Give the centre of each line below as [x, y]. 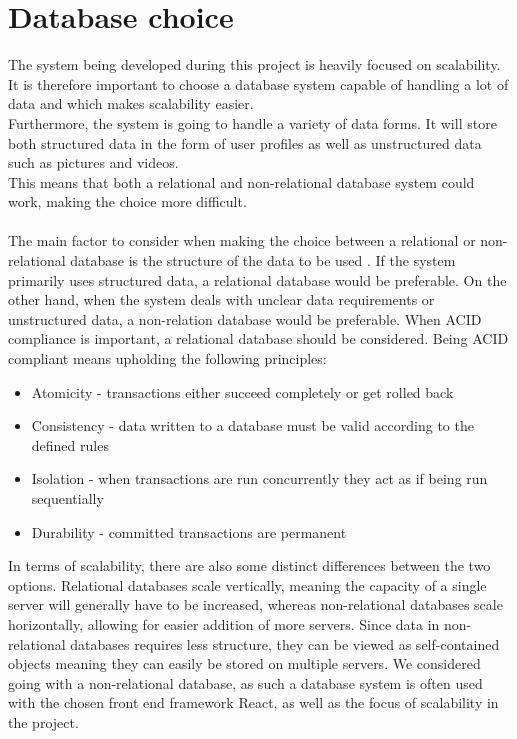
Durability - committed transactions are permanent [189, 531]
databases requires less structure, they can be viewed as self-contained [285, 643]
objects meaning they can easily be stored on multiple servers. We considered [244, 663]
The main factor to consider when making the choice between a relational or [242, 240]
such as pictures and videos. [93, 162]
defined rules [70, 444]
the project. [43, 721]
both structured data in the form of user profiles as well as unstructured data [245, 142]
